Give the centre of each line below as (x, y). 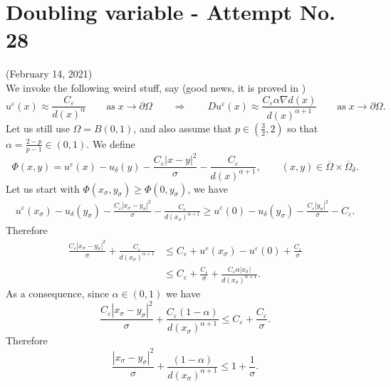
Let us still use (38, 128)
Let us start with (43, 188)
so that (303, 128)
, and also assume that (183, 128)
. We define (111, 143)
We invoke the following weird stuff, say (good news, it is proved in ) (156, 87)
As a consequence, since (57, 293)
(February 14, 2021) (49, 74)
